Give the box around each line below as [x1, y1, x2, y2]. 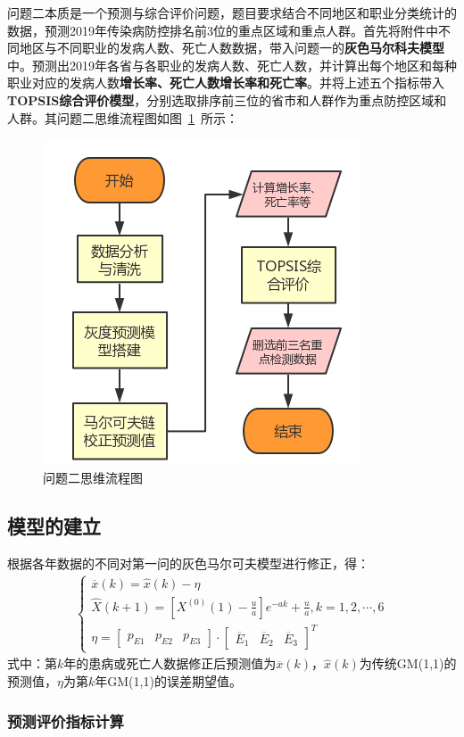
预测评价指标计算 [7, 709, 124, 732]
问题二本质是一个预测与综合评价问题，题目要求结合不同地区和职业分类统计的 [7, 4, 457, 21]
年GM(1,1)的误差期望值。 [95, 672, 242, 691]
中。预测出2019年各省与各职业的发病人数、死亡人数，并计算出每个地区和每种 [7, 55, 457, 74]
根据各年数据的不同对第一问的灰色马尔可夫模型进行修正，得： [7, 553, 369, 572]
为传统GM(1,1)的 [359, 654, 457, 673]
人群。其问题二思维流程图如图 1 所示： [7, 108, 238, 127]
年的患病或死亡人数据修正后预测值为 [63, 654, 277, 673]
